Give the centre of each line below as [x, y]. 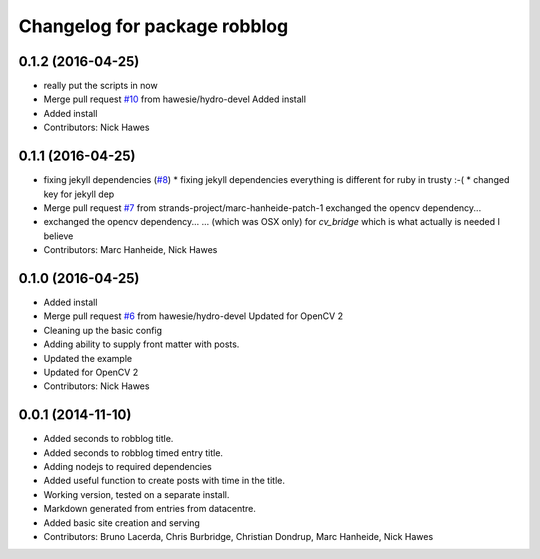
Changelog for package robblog [153, 26]
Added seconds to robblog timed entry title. [133, 452]
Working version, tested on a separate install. [136, 494]
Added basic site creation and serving [121, 522]
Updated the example [88, 358]
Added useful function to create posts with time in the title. [164, 481]
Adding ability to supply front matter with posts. [141, 344]
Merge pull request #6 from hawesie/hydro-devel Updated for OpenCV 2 [193, 316]
